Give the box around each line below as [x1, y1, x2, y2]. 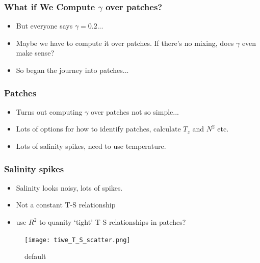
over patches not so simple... [91, 106, 179, 117]
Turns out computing [16, 106, 83, 117]
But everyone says [16, 20, 73, 31]
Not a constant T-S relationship [16, 199, 116, 210]
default [24, 251, 46, 261]
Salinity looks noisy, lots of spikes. [16, 182, 123, 193]
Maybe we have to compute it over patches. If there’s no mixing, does [16, 37, 234, 48]
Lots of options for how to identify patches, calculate [16, 123, 181, 134]
